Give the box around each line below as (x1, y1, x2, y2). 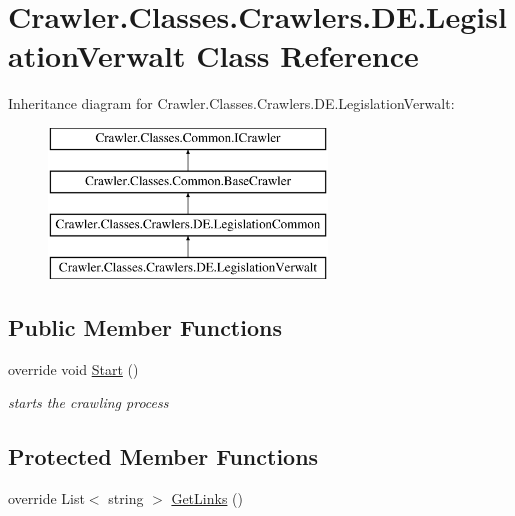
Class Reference (196, 35, 419, 76)
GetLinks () (171, 488, 243, 509)
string (108, 488, 144, 509)
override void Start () (8, 358, 139, 379)
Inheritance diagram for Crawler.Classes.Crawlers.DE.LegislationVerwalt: (8, 93, 455, 114)
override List (8, 488, 85, 509)
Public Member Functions (8, 312, 282, 343)
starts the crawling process (8, 392, 169, 413)
